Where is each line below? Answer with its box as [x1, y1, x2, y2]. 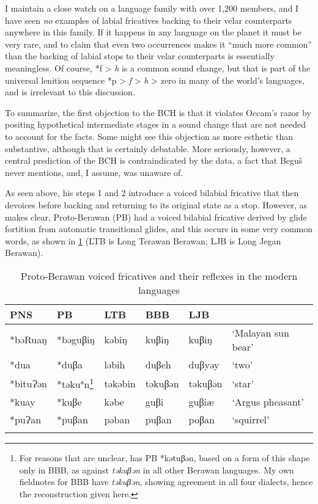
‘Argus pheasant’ [232, 395, 304, 409]
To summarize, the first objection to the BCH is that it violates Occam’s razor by [5, 106, 311, 119]
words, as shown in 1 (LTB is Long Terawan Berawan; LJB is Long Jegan [5, 234, 281, 247]
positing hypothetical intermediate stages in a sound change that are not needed [5, 118, 306, 131]
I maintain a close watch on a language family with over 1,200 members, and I [5, 2, 299, 14]
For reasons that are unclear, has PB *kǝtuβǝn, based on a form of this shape [19, 451, 310, 464]
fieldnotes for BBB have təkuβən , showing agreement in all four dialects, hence [19, 475, 313, 488]
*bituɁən [10, 376, 48, 390]
